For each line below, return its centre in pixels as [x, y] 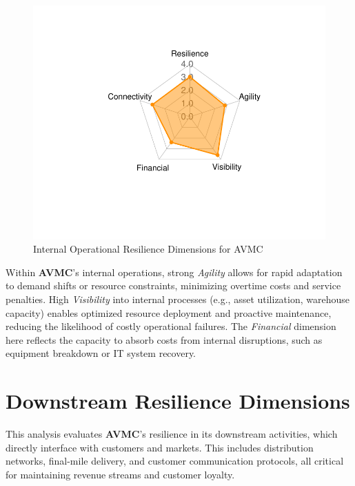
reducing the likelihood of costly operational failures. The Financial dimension [171, 326]
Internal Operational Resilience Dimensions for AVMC [148, 249]
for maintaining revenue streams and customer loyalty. [120, 474]
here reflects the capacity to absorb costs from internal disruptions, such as [164, 339]
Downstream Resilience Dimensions [178, 401]
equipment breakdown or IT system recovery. [101, 353]
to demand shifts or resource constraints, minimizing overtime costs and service [173, 285]
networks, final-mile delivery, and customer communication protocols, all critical [175, 461]
